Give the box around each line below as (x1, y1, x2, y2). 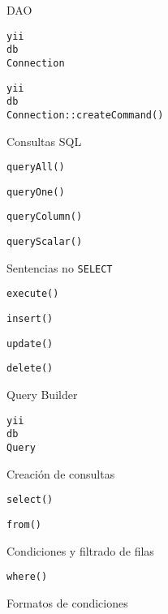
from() (6, 518, 41, 530)
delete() (6, 363, 54, 375)
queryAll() (6, 161, 65, 174)
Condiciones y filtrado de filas (6, 542, 154, 559)
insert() (6, 313, 54, 325)
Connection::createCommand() (6, 109, 164, 121)
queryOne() (6, 186, 65, 198)
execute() (6, 288, 59, 300)
